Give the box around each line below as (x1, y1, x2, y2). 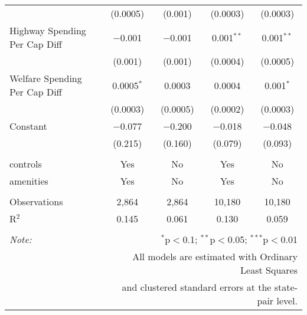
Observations (9, 195, 63, 208)
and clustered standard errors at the (122, 280, 272, 294)
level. (276, 294, 298, 307)
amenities (9, 174, 48, 188)
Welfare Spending (9, 71, 82, 85)
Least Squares (240, 263, 298, 277)
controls (9, 157, 42, 170)
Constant (9, 119, 47, 133)
